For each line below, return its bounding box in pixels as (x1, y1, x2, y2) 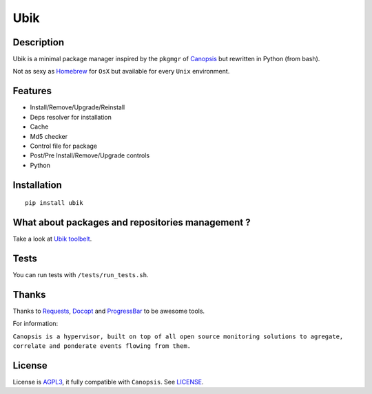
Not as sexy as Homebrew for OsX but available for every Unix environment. (12, 67, 230, 76)
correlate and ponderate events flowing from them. (12, 342, 192, 350)
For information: (12, 320, 59, 328)
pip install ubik (25, 199, 83, 207)
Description (12, 36, 65, 48)
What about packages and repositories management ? (12, 217, 251, 228)
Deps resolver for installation (30, 113, 112, 121)
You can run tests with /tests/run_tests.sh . (12, 270, 149, 278)
